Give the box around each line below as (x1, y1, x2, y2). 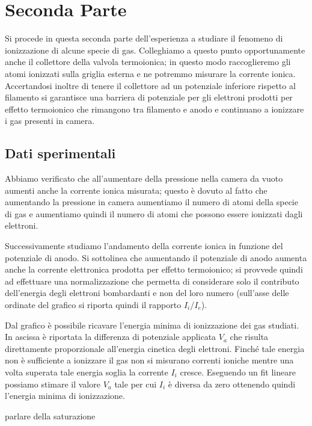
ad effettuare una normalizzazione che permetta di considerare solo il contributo (5, 274, 299, 287)
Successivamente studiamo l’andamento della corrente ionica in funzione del (5, 239, 283, 252)
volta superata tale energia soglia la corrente (5, 365, 168, 378)
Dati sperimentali (5, 144, 116, 162)
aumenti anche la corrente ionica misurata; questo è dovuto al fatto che (5, 184, 268, 196)
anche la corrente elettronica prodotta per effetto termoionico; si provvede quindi (5, 263, 303, 276)
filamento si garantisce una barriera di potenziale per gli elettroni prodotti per (5, 91, 293, 103)
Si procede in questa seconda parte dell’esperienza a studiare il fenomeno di (5, 32, 283, 45)
